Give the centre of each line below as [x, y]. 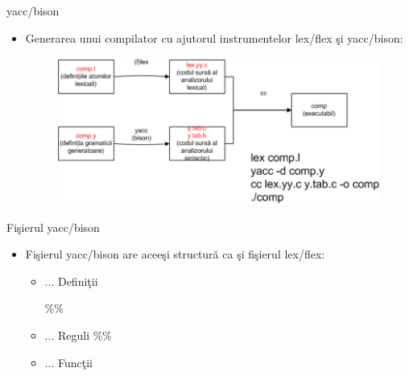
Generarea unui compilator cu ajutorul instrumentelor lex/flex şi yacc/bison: [214, 37]
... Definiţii [71, 281]
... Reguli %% [78, 335]
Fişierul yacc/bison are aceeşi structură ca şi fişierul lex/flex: [175, 254]
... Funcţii [68, 362]
